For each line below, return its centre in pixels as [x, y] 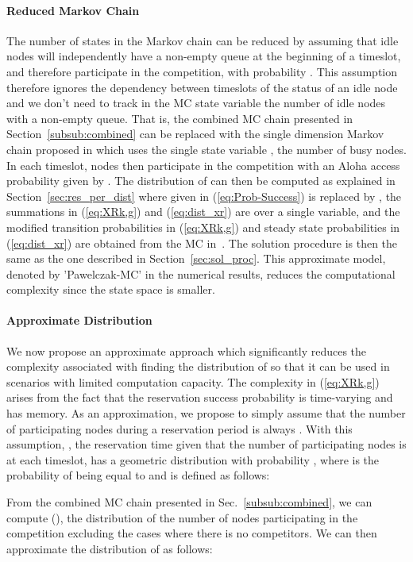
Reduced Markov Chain [73, 10]
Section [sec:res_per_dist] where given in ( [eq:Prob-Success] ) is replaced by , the [204, 196]
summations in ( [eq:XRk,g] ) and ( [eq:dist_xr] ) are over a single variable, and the [203, 212]
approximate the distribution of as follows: [110, 548]
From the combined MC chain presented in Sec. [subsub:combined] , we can [189, 502]
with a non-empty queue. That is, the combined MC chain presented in [180, 118]
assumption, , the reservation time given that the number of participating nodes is [206, 444]
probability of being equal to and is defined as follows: [138, 475]
